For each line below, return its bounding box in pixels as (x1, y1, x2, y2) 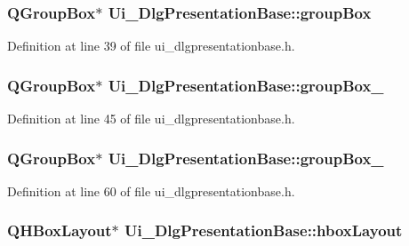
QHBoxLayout (7, 219, 112, 242)
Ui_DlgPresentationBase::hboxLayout (124, 219, 403, 242)
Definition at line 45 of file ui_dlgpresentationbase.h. (7, 109, 295, 128)
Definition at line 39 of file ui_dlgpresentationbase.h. (7, 36, 295, 55)
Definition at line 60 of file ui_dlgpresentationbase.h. (7, 181, 295, 200)
